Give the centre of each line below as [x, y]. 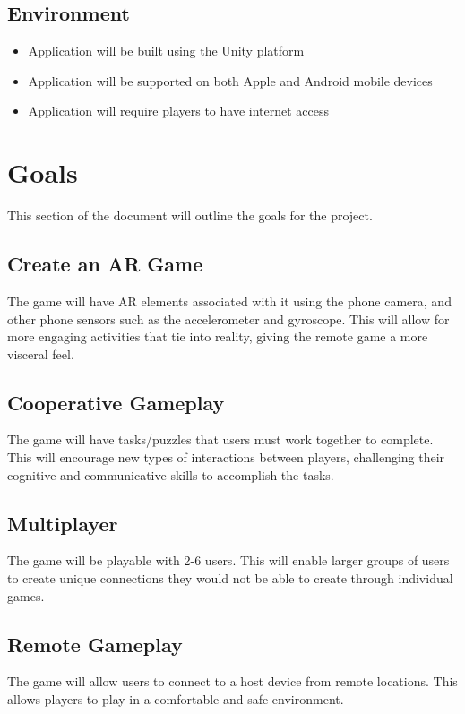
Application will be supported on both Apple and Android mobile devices [230, 80]
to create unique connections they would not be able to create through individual [230, 578]
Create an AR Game [105, 264]
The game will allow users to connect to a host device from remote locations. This [232, 681]
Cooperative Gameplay [116, 402]
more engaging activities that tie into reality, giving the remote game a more [218, 336]
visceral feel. [41, 353]
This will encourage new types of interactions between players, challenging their [226, 457]
